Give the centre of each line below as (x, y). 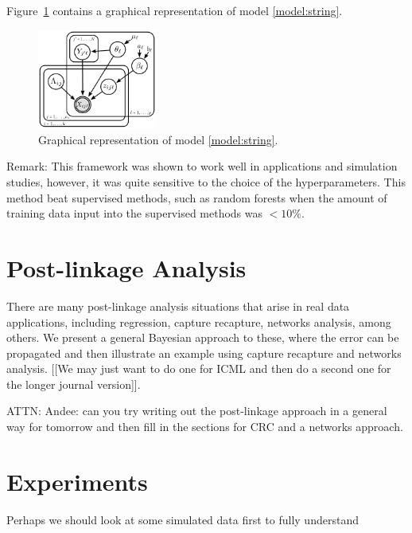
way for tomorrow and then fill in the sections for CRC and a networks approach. (205, 427)
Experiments (77, 481)
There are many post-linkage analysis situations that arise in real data (178, 306)
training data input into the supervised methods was (135, 213)
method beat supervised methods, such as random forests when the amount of (197, 197)
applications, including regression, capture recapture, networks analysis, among (199, 321)
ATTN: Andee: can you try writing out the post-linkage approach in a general (197, 411)
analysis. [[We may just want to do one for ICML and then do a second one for (199, 368)
